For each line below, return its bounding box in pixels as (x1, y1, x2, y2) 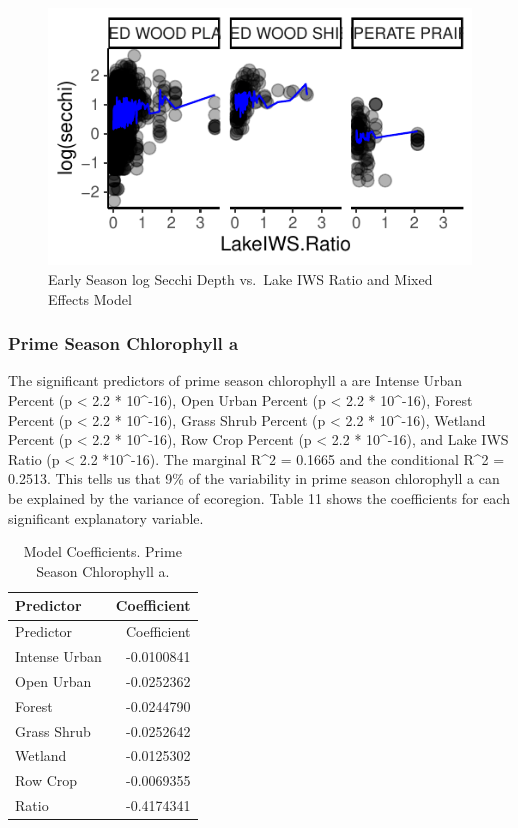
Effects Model (48, 288, 132, 309)
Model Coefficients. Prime (23, 541, 182, 562)
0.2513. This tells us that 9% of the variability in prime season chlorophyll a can (8, 468, 500, 489)
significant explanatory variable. (8, 507, 204, 528)
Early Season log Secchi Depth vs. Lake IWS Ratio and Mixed (48, 269, 433, 290)
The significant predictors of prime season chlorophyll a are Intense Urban (8, 370, 463, 391)
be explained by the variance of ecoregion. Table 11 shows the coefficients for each (8, 488, 510, 509)
